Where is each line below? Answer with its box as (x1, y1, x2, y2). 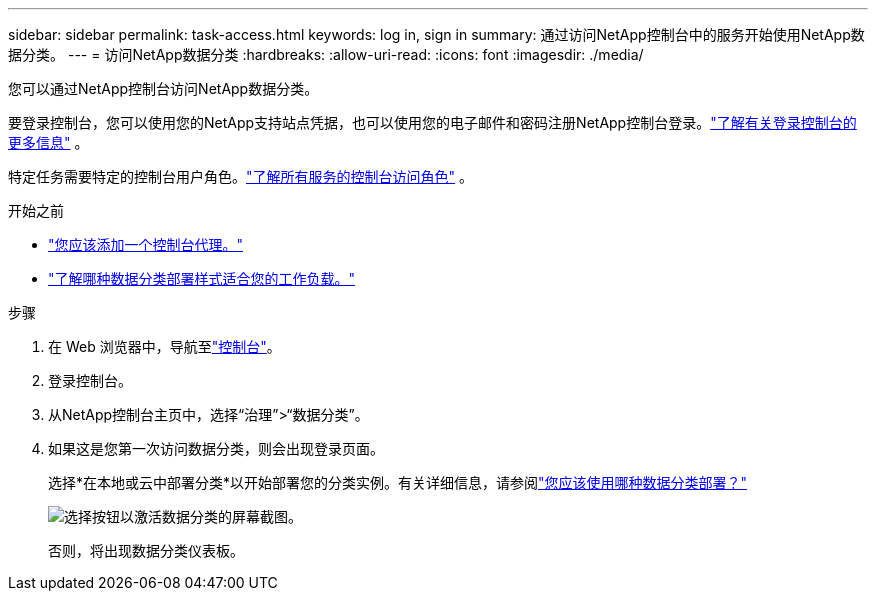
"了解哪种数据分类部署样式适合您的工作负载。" (48, 270, 356, 287)
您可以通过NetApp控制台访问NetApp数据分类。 (8, 80, 319, 97)
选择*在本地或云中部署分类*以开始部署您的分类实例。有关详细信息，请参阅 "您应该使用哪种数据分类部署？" (48, 474, 748, 491)
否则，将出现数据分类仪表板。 (48, 542, 244, 559)
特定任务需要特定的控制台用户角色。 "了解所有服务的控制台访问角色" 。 (8, 168, 473, 185)
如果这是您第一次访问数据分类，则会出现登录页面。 (48, 440, 384, 457)
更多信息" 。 (8, 134, 89, 151)
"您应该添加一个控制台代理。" (48, 236, 244, 253)
